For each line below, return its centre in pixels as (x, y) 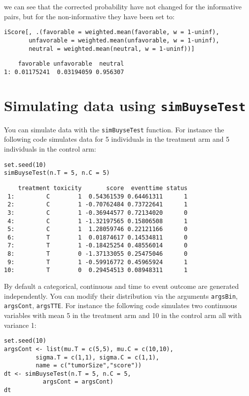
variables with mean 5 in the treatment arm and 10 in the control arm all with (123, 315)
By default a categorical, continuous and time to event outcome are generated (122, 286)
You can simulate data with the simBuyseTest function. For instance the (114, 129)
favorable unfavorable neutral (71, 64)
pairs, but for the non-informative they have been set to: (89, 16)
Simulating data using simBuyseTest (125, 105)
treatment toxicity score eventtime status (103, 188)
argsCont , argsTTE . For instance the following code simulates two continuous (121, 305)
